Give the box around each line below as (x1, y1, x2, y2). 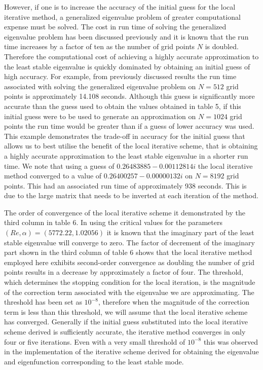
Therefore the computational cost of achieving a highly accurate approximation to (4, 51, 259, 61)
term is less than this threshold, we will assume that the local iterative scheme (4, 306, 248, 317)
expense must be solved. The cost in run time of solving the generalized (4, 21, 227, 32)
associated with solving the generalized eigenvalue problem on (4, 81, 196, 91)
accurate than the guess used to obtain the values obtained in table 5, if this (4, 100, 241, 111)
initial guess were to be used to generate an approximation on (4, 110, 196, 121)
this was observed (203, 336, 258, 347)
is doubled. (205, 41, 239, 52)
